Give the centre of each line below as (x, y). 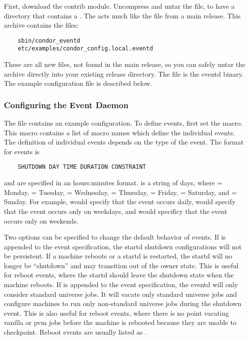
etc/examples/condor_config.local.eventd (85, 49)
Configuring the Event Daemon (66, 105)
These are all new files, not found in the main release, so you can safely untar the (125, 64)
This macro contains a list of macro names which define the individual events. (119, 132)
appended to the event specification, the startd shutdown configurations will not (123, 246)
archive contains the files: (41, 25)
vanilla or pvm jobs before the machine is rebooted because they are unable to (120, 322)
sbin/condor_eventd (49, 40)
